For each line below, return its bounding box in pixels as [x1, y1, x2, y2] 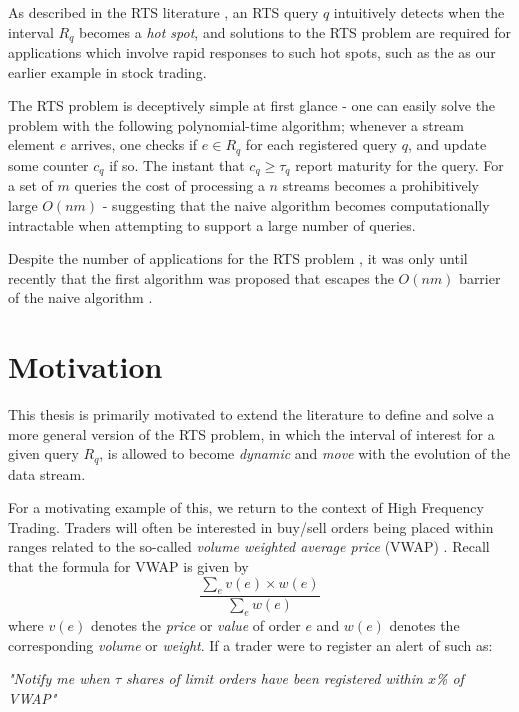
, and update [407, 134, 487, 155]
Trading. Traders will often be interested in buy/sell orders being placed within [8, 516, 494, 537]
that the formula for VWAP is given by [8, 556, 249, 577]
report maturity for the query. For [295, 154, 504, 175]
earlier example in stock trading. [8, 61, 207, 82]
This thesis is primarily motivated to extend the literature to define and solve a [8, 404, 495, 425]
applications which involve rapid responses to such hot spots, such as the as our [8, 42, 496, 63]
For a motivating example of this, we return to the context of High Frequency [8, 497, 484, 518]
